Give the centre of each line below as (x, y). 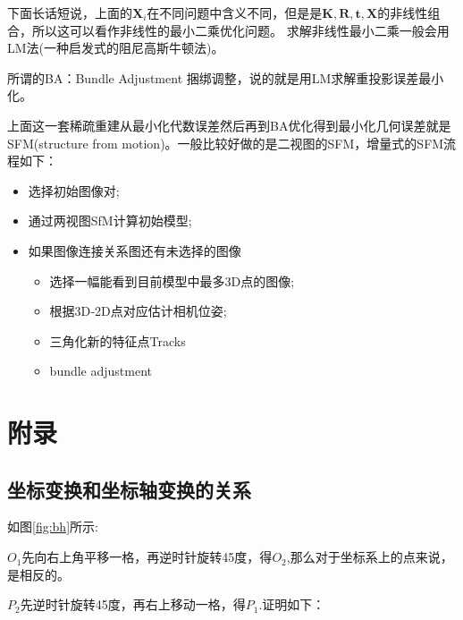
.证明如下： (292, 604)
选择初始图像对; (74, 190)
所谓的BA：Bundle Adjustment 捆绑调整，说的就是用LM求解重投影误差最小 (226, 77)
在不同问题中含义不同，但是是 (235, 13)
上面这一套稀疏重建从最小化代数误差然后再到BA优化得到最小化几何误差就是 (229, 125)
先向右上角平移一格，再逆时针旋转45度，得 (147, 557)
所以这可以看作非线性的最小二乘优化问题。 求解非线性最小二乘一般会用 (240, 30)
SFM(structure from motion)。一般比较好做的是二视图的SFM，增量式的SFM (226, 143)
